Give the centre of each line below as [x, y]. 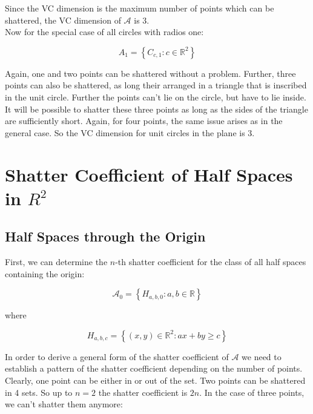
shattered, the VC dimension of [63, 20]
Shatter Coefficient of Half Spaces [149, 174]
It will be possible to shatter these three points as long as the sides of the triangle [156, 109]
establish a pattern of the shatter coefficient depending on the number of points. [154, 368]
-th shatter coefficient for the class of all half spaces [211, 262]
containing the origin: [45, 273]
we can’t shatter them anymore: [64, 404]
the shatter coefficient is [143, 392]
